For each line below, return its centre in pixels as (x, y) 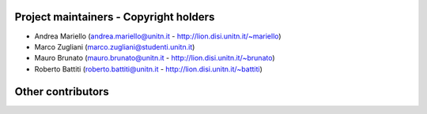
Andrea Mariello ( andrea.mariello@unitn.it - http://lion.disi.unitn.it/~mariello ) (158, 36)
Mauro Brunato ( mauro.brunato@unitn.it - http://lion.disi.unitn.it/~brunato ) (155, 58)
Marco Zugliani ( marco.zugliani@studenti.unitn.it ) (115, 46)
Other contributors (62, 92)
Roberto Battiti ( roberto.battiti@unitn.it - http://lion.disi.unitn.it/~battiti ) (148, 69)
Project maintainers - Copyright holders (115, 17)
